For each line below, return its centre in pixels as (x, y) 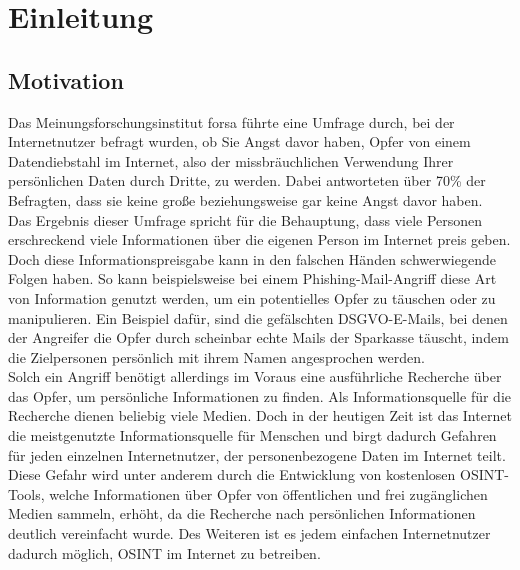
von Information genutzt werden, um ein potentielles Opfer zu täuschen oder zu (252, 297)
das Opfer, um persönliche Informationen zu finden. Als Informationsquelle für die (260, 395)
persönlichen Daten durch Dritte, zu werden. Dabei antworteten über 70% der (247, 180)
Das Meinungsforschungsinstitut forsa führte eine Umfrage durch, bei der (231, 121)
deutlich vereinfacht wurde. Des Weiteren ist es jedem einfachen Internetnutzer (249, 533)
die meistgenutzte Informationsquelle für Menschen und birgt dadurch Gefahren (252, 435)
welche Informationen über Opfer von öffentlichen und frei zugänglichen (268, 493)
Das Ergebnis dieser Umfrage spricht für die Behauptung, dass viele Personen (245, 219)
